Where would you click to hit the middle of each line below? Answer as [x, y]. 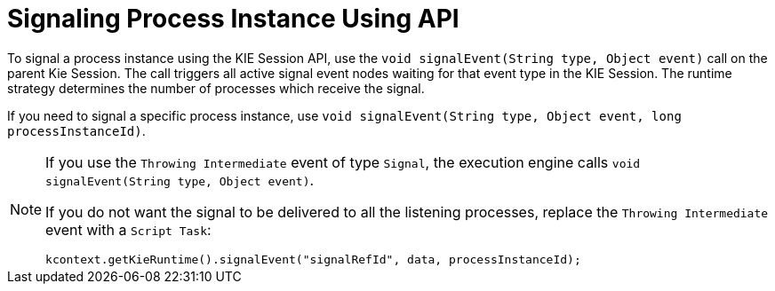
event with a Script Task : [128, 229]
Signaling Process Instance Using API [233, 19]
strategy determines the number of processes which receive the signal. [216, 88]
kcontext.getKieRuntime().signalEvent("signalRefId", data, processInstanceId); [313, 259]
